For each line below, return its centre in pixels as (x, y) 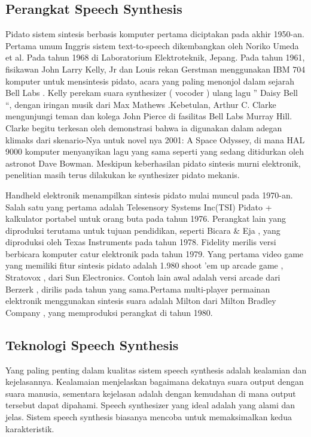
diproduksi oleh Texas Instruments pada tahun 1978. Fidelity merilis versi (141, 242)
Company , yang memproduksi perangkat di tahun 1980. (109, 312)
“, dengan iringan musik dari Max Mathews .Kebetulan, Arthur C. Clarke (141, 104)
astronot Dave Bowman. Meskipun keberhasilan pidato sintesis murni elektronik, (153, 163)
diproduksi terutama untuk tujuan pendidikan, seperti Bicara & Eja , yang (143, 230)
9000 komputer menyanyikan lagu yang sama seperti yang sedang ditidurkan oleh (155, 151)
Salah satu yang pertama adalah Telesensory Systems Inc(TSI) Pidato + (139, 207)
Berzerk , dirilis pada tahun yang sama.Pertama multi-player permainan (138, 289)
